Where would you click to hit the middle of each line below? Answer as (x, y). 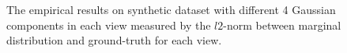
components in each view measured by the (109, 25)
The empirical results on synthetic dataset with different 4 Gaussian (171, 9)
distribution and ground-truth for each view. (114, 40)
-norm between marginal (282, 25)
